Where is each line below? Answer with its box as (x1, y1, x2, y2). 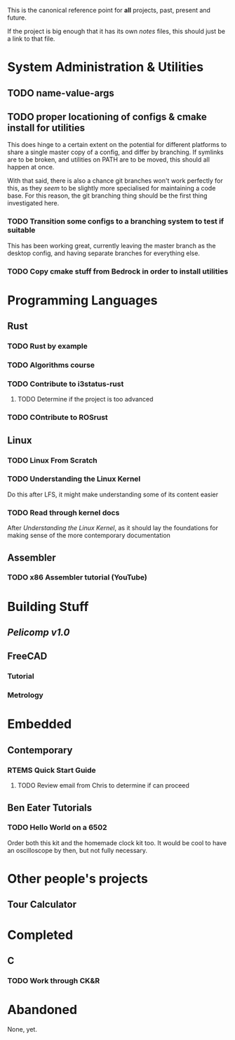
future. (7, 13, 27, 22)
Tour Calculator (7, 899, 77, 911)
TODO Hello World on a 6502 (7, 823, 107, 833)
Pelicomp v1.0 (7, 627, 70, 638)
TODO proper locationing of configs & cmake (7, 110, 207, 122)
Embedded (7, 717, 72, 732)
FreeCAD (7, 650, 48, 662)
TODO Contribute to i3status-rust (7, 379, 124, 389)
